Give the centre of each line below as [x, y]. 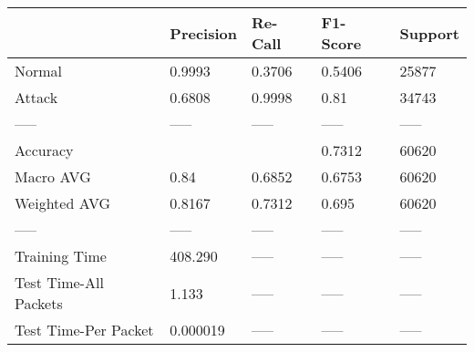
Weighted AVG [63, 203]
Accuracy [44, 150]
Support [429, 33]
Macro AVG [53, 176]
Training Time [61, 256]
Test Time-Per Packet [84, 330]
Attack [36, 97]
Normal [39, 71]
